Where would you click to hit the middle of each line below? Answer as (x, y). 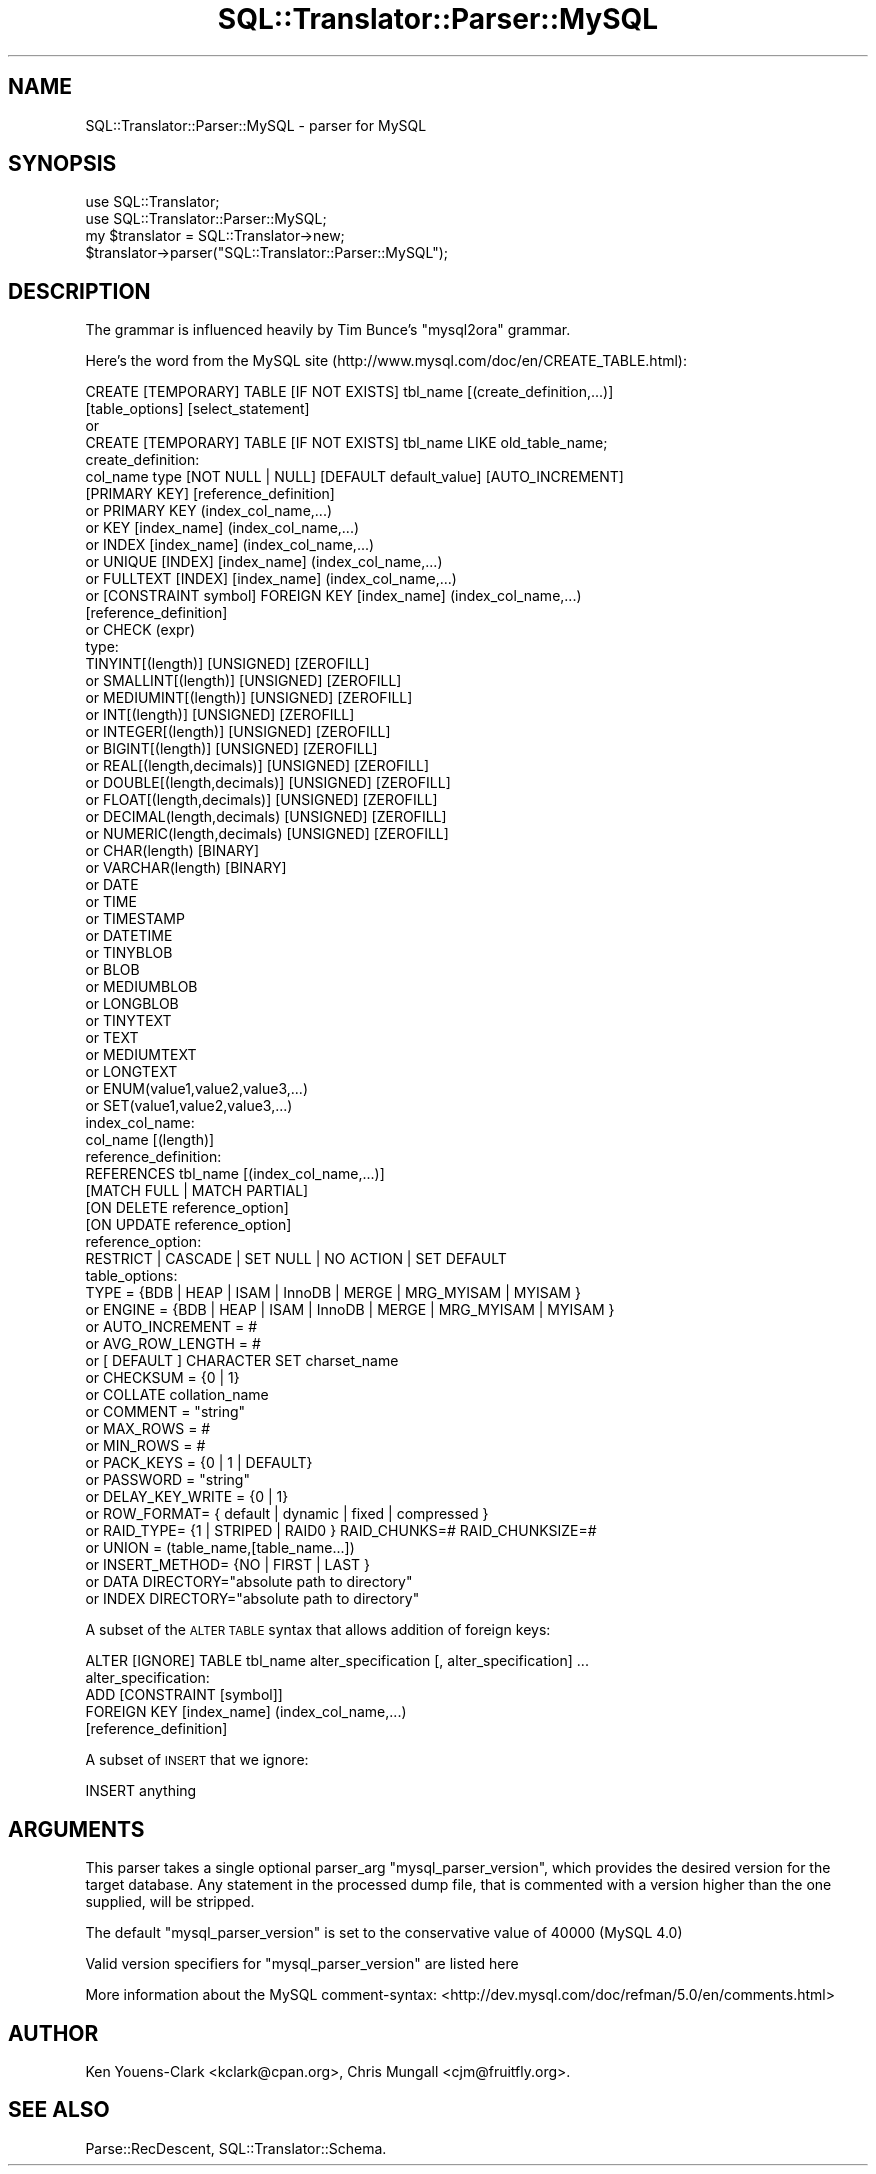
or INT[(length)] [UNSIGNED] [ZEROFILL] (220, 715)
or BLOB (112, 970)
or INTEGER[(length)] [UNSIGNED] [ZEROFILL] (238, 732)
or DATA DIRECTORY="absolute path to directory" (249, 1582)
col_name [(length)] (150, 1140)
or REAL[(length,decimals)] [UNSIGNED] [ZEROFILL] (257, 766)
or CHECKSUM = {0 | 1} (162, 1378)
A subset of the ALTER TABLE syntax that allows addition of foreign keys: (318, 1630)
